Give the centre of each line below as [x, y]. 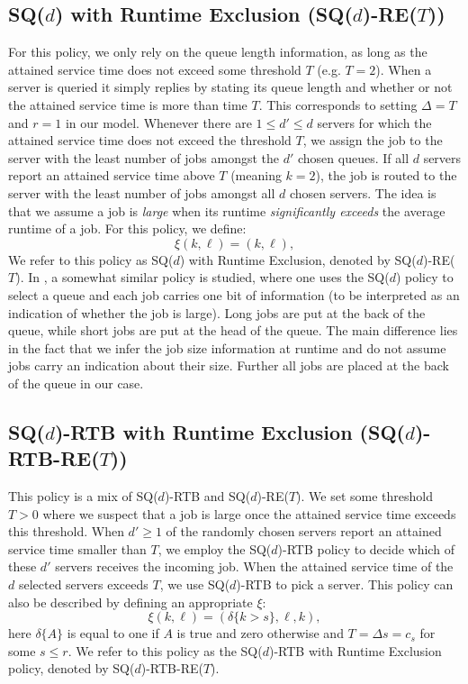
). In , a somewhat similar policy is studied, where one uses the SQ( [202, 277]
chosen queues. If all [353, 157]
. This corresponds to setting [338, 104]
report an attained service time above [112, 175]
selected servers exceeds [83, 584]
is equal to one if [113, 633]
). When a [404, 69]
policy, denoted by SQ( [72, 668]
